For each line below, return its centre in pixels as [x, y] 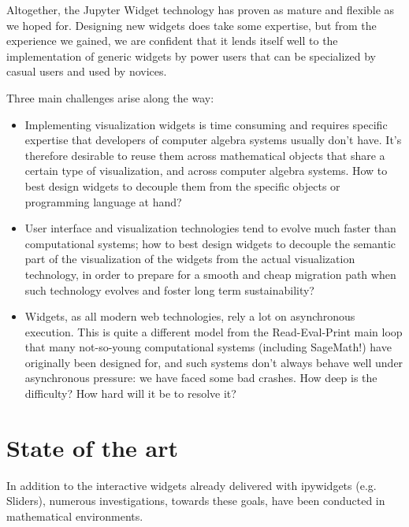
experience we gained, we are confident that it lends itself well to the [172, 41]
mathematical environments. [75, 516]
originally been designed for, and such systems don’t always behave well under [214, 362]
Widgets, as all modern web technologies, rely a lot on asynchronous [190, 316]
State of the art [93, 447]
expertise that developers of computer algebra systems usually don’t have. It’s [213, 140]
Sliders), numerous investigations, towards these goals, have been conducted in [196, 501]
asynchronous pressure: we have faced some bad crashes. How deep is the [201, 378]
